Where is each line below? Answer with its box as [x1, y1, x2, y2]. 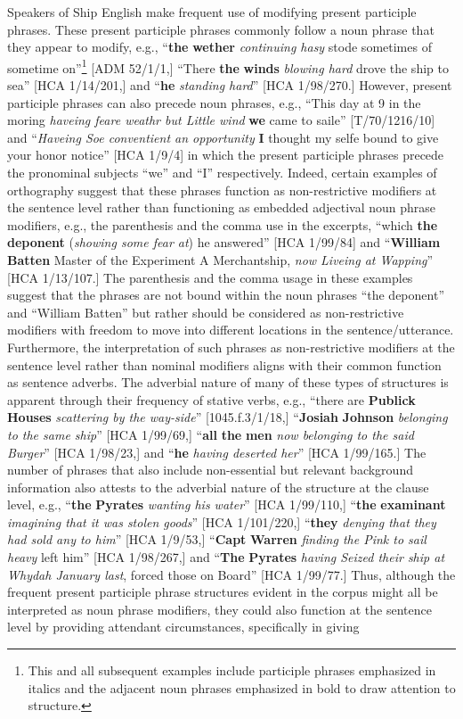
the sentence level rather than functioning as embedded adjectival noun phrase [7, 198, 436, 217]
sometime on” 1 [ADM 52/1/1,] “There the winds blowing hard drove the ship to [7, 55, 449, 77]
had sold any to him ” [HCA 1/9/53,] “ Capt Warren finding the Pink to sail [7, 530, 426, 549]
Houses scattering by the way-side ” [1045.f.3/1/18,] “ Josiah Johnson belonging [7, 408, 448, 426]
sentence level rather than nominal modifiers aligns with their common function [7, 355, 442, 374]
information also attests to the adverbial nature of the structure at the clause [7, 477, 429, 496]
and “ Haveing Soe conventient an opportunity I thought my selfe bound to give [7, 128, 439, 146]
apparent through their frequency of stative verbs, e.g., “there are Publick [7, 390, 416, 409]
